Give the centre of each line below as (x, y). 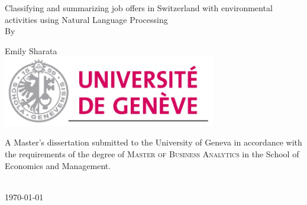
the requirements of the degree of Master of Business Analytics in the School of (152, 154)
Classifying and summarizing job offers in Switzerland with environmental (139, 8)
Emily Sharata (31, 50)
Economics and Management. (58, 165)
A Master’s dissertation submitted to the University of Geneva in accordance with (153, 142)
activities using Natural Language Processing (86, 19)
